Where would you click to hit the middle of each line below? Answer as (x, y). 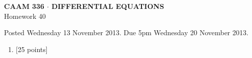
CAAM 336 (24, 6)
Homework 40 (25, 16)
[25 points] (32, 49)
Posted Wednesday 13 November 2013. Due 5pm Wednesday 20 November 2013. (126, 32)
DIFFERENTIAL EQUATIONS (108, 6)
